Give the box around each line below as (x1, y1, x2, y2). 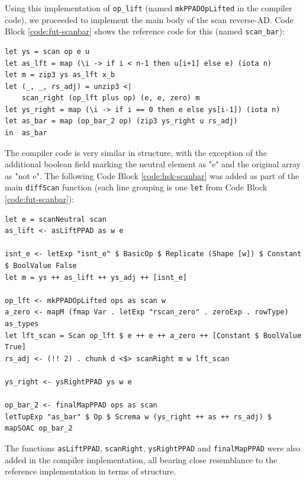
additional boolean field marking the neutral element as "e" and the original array (5, 158, 301, 170)
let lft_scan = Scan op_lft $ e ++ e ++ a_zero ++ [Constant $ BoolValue (5, 331, 302, 340)
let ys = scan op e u (5, 47, 90, 56)
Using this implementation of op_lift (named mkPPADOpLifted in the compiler (5, 2, 292, 14)
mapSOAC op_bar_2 (5, 424, 73, 433)
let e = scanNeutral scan (5, 215, 107, 224)
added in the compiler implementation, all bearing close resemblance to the (5, 453, 278, 466)
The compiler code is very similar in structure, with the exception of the (5, 146, 267, 158)
